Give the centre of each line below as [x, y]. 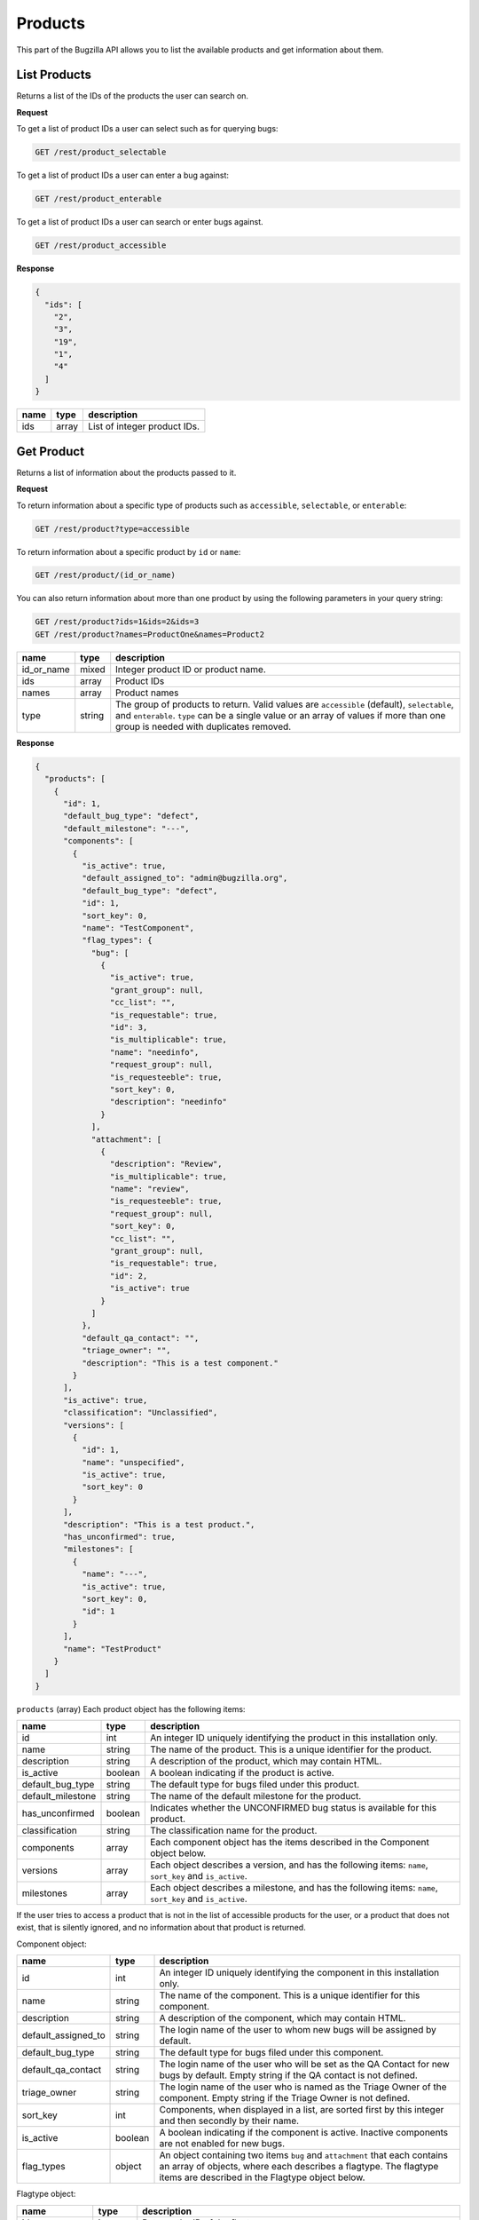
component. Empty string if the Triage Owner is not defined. [285, 2098]
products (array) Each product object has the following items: [131, 1709]
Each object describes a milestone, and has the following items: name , [294, 1888]
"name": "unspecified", [133, 1462]
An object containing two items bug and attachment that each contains [303, 2155]
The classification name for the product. [233, 1831]
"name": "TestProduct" [113, 1649]
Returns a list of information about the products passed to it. [126, 472]
